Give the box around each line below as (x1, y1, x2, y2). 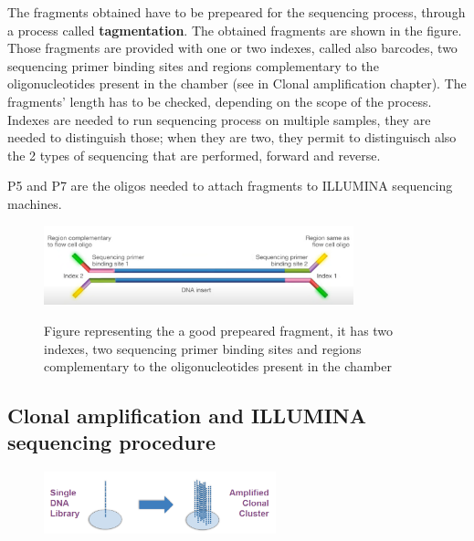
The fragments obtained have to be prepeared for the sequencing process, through (7, 3, 466, 21)
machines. (7, 193, 62, 213)
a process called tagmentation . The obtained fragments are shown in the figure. (7, 20, 462, 39)
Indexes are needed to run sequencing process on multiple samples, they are (7, 109, 431, 129)
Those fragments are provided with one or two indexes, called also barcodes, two (7, 38, 458, 57)
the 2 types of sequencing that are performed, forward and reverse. (7, 145, 381, 164)
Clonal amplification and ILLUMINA (7, 401, 366, 430)
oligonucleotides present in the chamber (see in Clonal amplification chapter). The (7, 74, 467, 93)
